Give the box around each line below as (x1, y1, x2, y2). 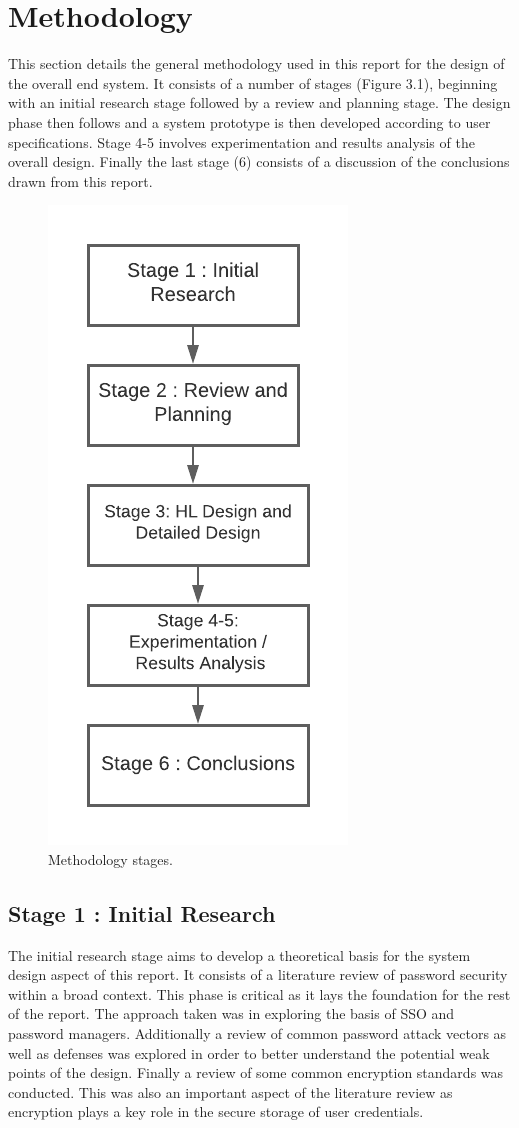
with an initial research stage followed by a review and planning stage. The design (8, 92, 511, 113)
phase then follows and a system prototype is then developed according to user (8, 111, 491, 132)
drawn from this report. (8, 170, 153, 191)
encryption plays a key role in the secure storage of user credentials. (8, 1101, 424, 1122)
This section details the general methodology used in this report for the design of (8, 53, 505, 74)
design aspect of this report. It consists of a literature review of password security (8, 964, 508, 985)
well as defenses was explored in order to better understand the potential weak (8, 1042, 490, 1063)
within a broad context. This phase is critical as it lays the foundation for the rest (8, 983, 511, 1004)
